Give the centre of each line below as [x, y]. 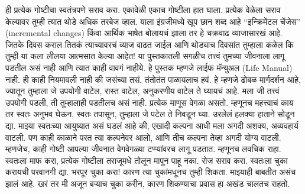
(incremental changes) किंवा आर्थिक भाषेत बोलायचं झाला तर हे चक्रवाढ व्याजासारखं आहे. [144, 33]
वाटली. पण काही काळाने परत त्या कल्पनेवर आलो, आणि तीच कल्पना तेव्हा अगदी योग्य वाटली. [143, 137]
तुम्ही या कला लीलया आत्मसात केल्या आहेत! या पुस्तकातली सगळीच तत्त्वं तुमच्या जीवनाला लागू [145, 56]
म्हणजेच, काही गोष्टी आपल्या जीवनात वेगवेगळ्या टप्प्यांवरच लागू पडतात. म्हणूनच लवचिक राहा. [143, 149]
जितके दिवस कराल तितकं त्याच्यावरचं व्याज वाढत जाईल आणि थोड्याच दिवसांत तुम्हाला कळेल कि [150, 44]
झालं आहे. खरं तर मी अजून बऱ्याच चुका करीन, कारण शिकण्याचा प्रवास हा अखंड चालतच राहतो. [148, 183]
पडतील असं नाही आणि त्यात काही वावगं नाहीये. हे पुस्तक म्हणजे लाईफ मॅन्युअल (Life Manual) [149, 67]
